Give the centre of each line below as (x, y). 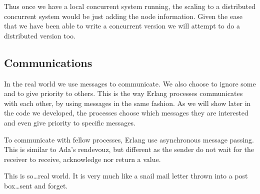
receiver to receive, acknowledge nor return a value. (82, 159)
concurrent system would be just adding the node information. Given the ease (123, 16)
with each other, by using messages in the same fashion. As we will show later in (127, 103)
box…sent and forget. (36, 185)
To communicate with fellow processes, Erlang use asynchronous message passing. (129, 139)
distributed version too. (40, 35)
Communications (48, 62)
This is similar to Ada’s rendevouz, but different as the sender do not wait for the (129, 149)
